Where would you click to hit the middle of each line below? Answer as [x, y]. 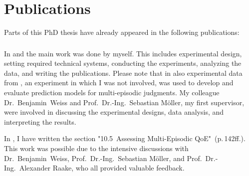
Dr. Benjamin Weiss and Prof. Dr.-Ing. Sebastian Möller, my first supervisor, [124, 102]
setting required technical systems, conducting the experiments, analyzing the [123, 63]
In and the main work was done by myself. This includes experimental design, [123, 53]
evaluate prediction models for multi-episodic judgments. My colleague [112, 92]
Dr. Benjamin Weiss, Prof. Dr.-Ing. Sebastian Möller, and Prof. [103, 158]
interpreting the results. [40, 121]
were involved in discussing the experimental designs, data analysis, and [114, 112]
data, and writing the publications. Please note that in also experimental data [123, 73]
